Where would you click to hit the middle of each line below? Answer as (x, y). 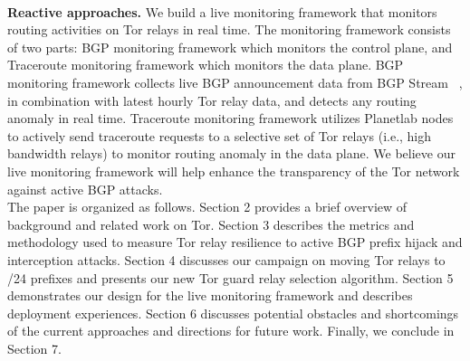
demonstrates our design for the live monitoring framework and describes (210, 295)
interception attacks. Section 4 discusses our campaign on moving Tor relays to (226, 259)
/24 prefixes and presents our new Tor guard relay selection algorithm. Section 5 (230, 277)
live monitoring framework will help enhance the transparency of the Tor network (234, 171)
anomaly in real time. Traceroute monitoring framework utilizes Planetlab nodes (230, 118)
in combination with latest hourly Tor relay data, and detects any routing (212, 100)
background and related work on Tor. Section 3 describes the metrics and (211, 224)
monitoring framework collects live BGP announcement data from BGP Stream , (235, 82)
